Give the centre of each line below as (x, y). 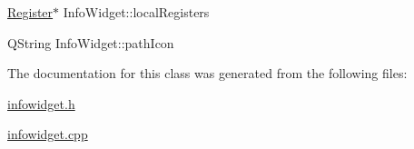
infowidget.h (41, 103)
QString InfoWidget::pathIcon (91, 42)
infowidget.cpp (48, 134)
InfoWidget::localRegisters (136, 12)
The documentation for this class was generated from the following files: (207, 73)
